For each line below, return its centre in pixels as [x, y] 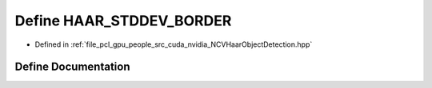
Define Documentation [72, 67]
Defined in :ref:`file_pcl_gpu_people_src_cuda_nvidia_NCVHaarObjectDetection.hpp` [174, 44]
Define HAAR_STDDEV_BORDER [123, 21]
